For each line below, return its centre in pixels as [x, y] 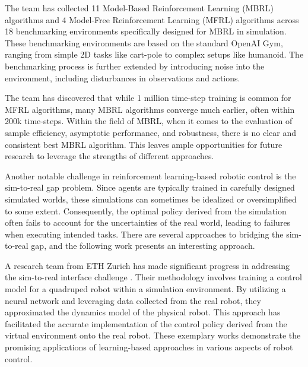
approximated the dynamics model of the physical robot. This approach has [143, 312]
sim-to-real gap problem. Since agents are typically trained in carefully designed [150, 187]
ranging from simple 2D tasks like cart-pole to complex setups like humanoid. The [154, 54]
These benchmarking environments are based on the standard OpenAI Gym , [144, 42]
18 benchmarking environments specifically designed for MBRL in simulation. [146, 31]
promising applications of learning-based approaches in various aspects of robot [149, 347]
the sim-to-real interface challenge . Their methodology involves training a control [153, 277]
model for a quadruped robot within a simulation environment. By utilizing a [145, 289]
